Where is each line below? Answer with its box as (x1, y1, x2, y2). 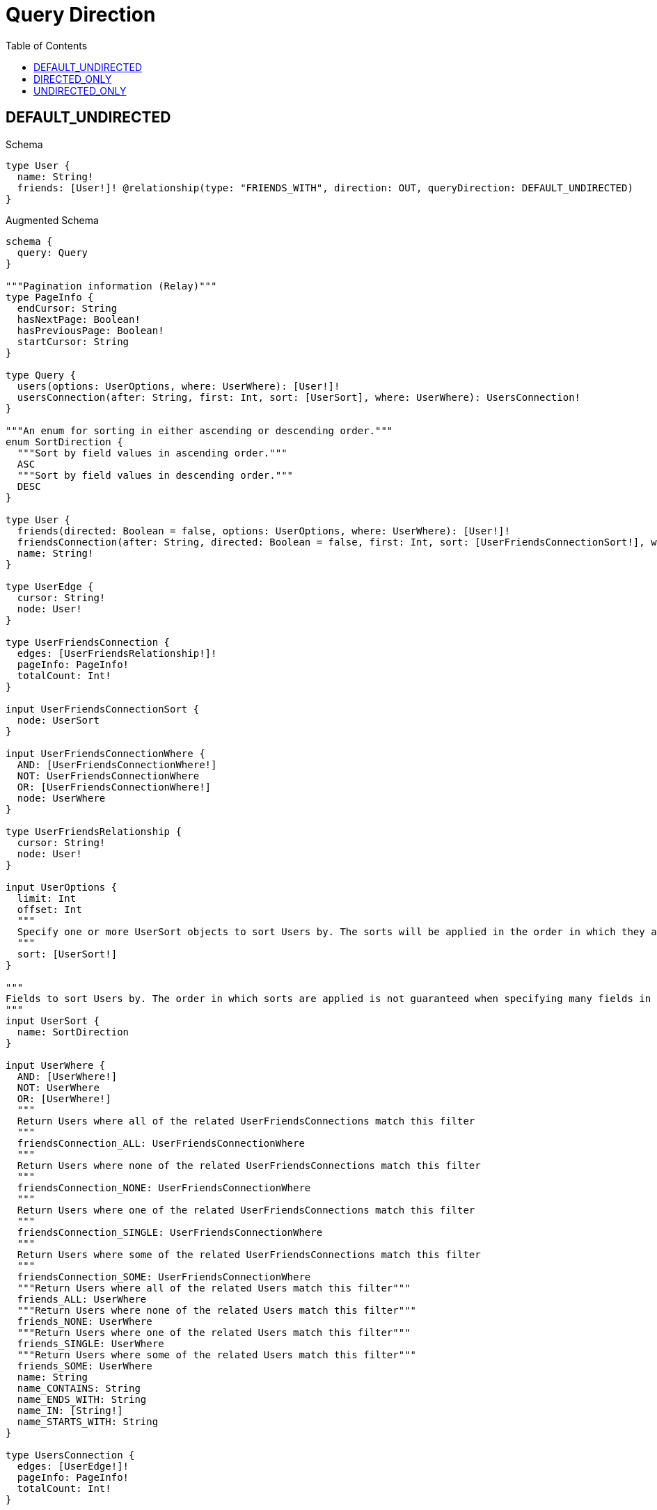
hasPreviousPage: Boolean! (17, 324, 164, 336)
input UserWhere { (6, 1059, 106, 1071)
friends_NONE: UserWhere (17, 1315, 152, 1327)
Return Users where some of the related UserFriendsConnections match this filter (17, 1248, 481, 1260)
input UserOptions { (6, 881, 118, 893)
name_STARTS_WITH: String (17, 1415, 159, 1427)
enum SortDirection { (6, 436, 123, 447)
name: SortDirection (17, 1026, 129, 1038)
